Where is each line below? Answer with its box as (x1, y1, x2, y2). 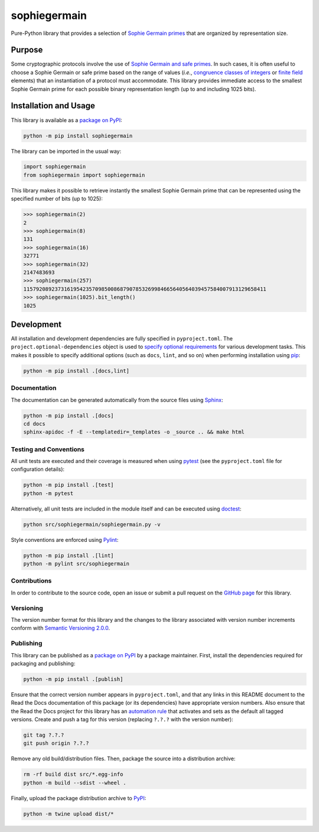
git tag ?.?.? (23, 732, 64, 738)
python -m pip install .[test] (23, 481, 115, 489)
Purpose (11, 45, 43, 55)
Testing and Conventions (11, 445, 85, 453)
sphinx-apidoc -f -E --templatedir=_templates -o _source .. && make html (23, 429, 245, 435)
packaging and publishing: (11, 660, 76, 667)
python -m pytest (23, 490, 74, 497)
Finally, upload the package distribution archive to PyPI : (11, 794, 147, 802)
